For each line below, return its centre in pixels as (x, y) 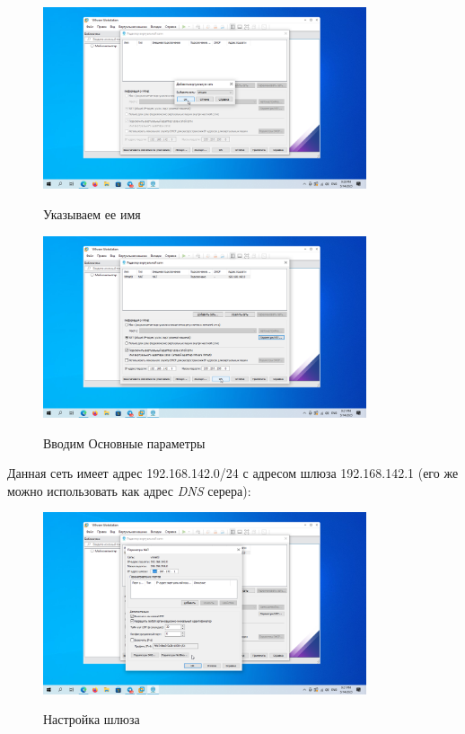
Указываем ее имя (92, 213)
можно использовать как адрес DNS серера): (129, 490)
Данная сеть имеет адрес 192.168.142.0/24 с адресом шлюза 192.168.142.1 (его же (233, 473)
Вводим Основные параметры (124, 442)
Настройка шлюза (92, 719)
